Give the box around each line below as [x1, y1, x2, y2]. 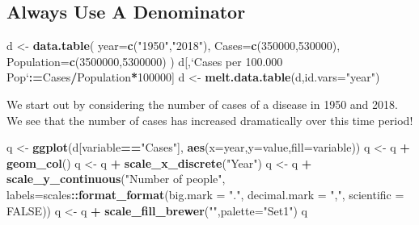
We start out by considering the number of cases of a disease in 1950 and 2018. [6, 95, 398, 112]
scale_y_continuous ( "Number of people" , [6, 170, 226, 187]
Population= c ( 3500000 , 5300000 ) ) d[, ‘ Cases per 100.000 [6, 52, 283, 69]
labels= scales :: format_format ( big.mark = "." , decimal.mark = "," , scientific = [6, 185, 404, 202]
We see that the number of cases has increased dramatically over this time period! [6, 111, 413, 128]
